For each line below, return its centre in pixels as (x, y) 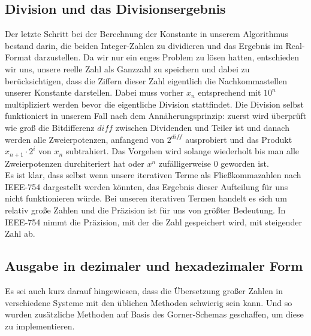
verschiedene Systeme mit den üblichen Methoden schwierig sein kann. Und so (149, 302)
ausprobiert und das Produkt (239, 139)
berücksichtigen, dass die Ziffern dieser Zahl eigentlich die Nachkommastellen (146, 80)
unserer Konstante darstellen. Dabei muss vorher (94, 92)
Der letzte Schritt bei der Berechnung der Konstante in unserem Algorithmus (147, 34)
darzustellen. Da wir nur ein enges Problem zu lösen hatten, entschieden (167, 57)
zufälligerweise (185, 163)
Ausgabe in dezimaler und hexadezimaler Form (154, 266)
